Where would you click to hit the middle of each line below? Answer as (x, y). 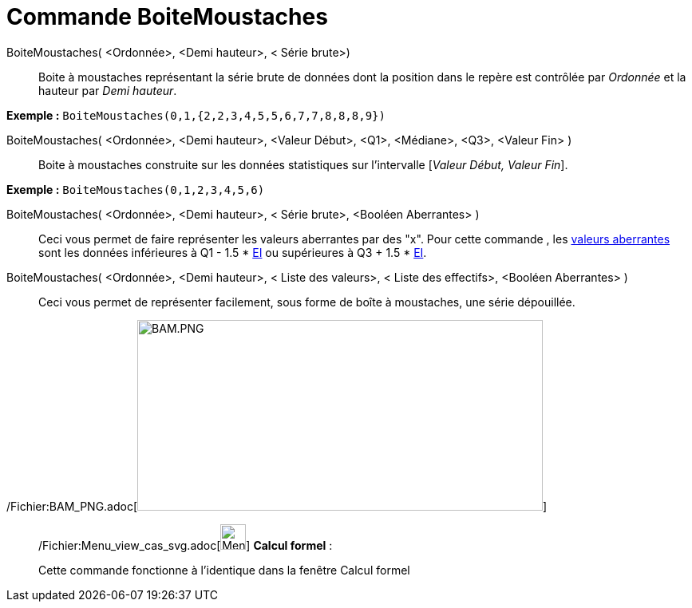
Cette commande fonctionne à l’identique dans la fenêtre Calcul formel (224, 570)
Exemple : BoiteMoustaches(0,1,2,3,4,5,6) (136, 189)
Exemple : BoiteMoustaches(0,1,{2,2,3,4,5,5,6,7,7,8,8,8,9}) (196, 115)
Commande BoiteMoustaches (167, 17)
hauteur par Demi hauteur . (108, 90)
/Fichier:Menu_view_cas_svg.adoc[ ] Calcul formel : (186, 545)
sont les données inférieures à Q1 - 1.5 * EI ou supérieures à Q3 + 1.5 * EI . (233, 252)
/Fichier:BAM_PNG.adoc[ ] (277, 506)
